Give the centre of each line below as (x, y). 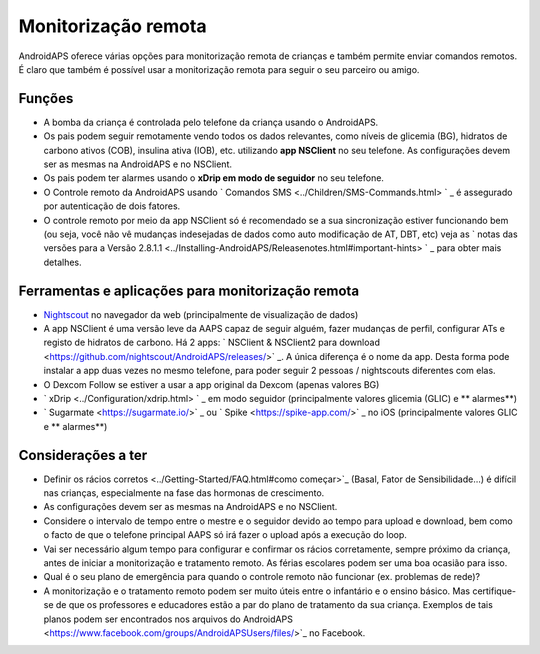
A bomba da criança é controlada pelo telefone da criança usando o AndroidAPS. (211, 122)
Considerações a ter (83, 455)
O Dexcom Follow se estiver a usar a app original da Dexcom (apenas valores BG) (211, 384)
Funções (46, 98)
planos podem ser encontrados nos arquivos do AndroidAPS (168, 619)
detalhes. (62, 262)
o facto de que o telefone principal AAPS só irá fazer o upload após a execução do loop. (225, 535)
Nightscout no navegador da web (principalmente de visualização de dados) (201, 314)
